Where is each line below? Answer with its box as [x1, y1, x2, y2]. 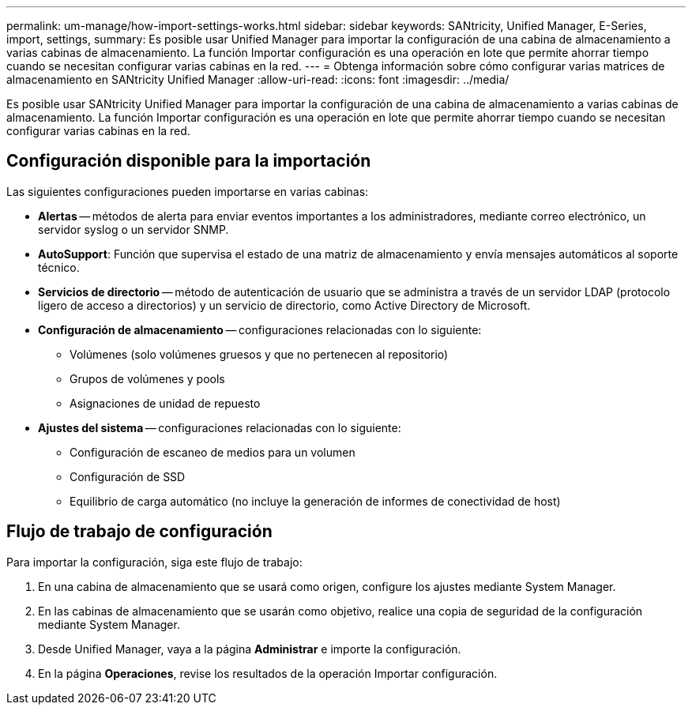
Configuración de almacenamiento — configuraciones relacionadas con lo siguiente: [38, 322, 482, 337]
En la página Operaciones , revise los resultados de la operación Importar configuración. [38, 666, 498, 680]
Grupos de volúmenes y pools [70, 371, 225, 386]
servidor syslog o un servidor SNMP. [38, 222, 229, 236]
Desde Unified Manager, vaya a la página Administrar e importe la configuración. [38, 641, 461, 656]
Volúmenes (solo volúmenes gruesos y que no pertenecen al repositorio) [70, 347, 449, 361]
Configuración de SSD [70, 469, 186, 483]
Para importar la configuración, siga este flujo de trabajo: [6, 555, 303, 569]
